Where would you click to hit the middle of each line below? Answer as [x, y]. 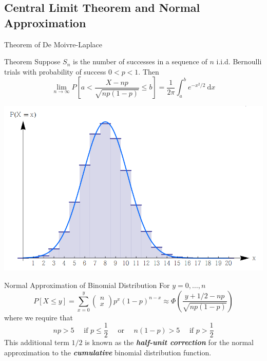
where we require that [39, 317]
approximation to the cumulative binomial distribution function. [108, 352]
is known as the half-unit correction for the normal [169, 342]
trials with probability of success [55, 71]
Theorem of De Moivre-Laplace [53, 44]
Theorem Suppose [32, 61]
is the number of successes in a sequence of [140, 61]
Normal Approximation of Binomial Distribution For [87, 285]
